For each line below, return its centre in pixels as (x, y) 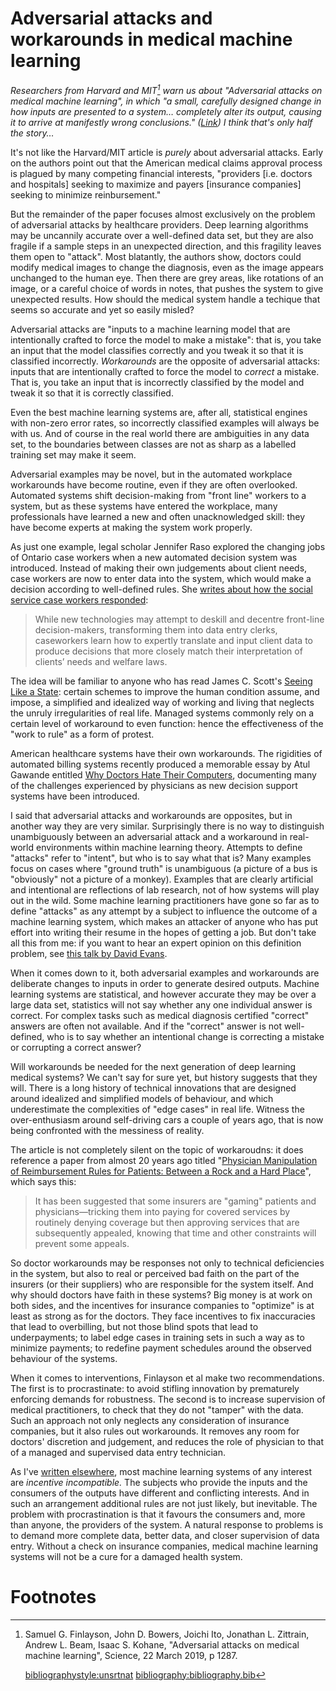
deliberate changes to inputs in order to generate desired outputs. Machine (165, 983)
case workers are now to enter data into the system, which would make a (161, 578)
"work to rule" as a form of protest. (82, 734)
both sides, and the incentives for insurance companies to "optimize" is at (162, 1305)
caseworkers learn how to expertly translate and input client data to (173, 640)
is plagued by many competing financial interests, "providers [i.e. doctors (161, 173)
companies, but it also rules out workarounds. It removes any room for (155, 1431)
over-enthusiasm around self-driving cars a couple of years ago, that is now (167, 1119)
